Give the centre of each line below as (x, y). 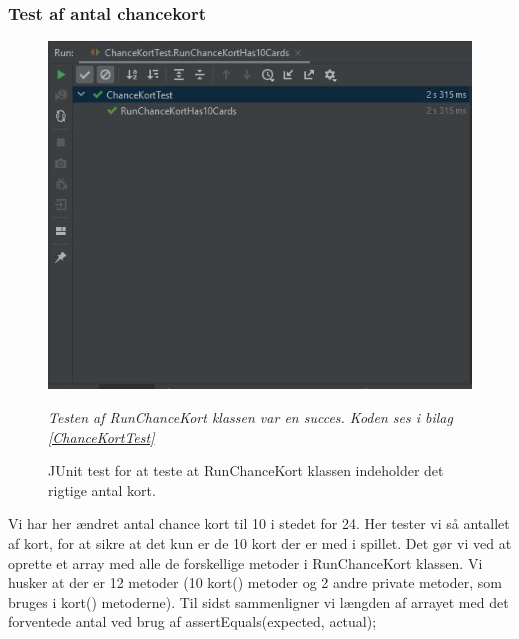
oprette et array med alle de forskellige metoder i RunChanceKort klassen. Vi (245, 562)
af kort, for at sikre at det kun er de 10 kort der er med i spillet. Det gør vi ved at (260, 542)
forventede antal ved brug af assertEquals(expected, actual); (192, 621)
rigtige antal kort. (102, 489)
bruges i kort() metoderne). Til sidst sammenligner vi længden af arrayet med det (258, 601)
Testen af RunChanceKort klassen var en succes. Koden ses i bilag (250, 416)
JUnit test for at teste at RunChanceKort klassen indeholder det (246, 470)
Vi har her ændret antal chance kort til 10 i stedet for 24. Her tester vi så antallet (259, 523)
